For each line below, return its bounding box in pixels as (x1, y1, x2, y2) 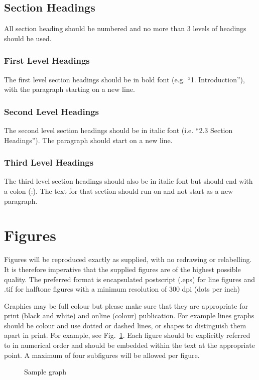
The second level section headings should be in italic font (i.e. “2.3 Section (4, 125, 233, 136)
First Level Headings (4, 54, 90, 67)
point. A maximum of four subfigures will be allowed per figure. (4, 349, 200, 360)
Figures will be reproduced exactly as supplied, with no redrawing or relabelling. (4, 254, 252, 265)
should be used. (4, 33, 52, 43)
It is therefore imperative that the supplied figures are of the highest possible (4, 264, 241, 274)
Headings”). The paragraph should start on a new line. (4, 135, 173, 145)
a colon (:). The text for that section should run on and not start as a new (4, 186, 233, 196)
